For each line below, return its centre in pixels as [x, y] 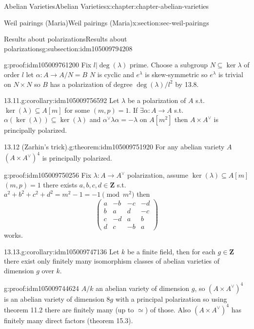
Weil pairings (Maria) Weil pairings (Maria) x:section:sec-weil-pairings [107, 22]
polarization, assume [157, 175]
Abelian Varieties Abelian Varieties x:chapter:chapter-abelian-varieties [107, 6]
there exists [60, 184]
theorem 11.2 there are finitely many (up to [69, 309]
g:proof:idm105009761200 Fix [48, 65]
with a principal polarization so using [171, 298]
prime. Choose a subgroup [169, 65]
